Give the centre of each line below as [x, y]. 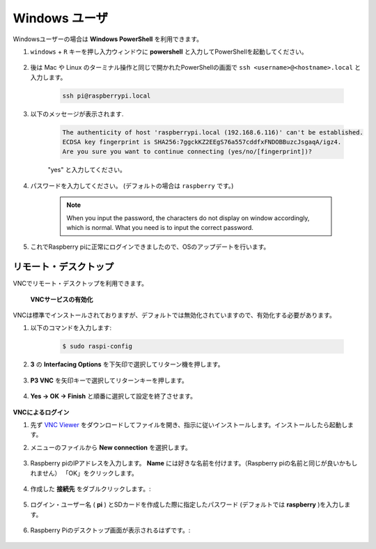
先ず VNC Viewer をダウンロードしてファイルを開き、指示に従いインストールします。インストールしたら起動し [189, 425]
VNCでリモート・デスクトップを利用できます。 [80, 284]
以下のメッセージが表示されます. [77, 114]
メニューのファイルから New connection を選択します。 [111, 447]
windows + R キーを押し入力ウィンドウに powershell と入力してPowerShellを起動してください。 [169, 52]
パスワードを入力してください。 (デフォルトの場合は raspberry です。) [132, 185]
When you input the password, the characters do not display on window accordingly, [188, 218]
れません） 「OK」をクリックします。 [84, 473]
